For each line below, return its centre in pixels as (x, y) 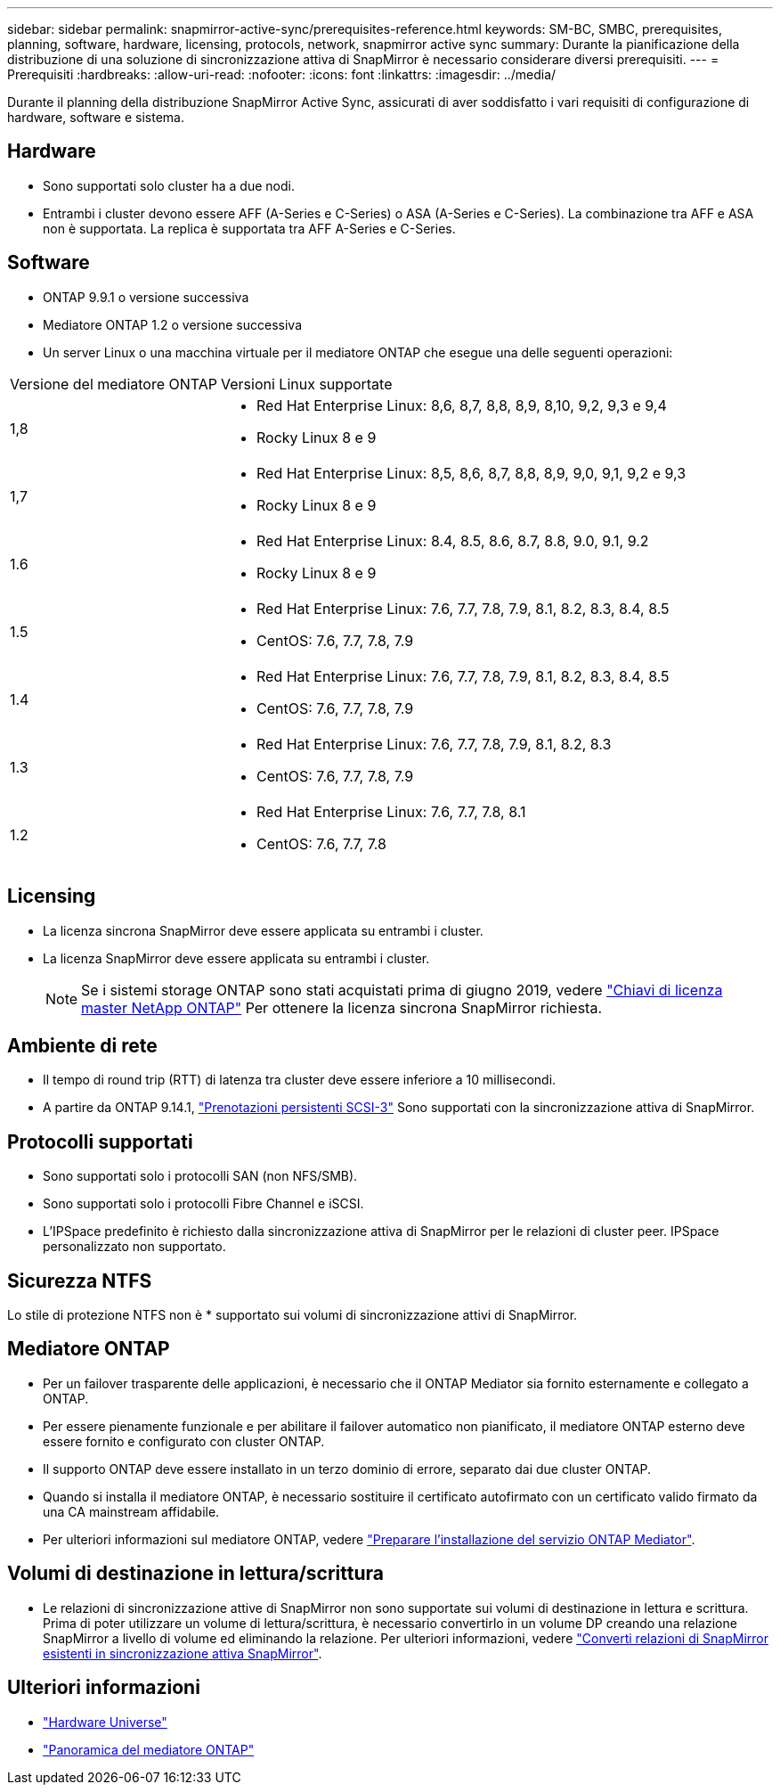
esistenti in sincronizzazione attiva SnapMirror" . (183, 1653)
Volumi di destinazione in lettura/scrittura (195, 1574)
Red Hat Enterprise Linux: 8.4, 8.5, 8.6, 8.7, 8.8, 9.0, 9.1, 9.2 (453, 540)
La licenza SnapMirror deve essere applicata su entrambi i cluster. (236, 958)
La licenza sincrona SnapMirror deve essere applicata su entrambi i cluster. (263, 930)
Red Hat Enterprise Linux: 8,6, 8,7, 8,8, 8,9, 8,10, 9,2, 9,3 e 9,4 (462, 405)
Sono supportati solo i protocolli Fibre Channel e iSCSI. (203, 1204)
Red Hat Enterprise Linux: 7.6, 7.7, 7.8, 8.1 (391, 811)
